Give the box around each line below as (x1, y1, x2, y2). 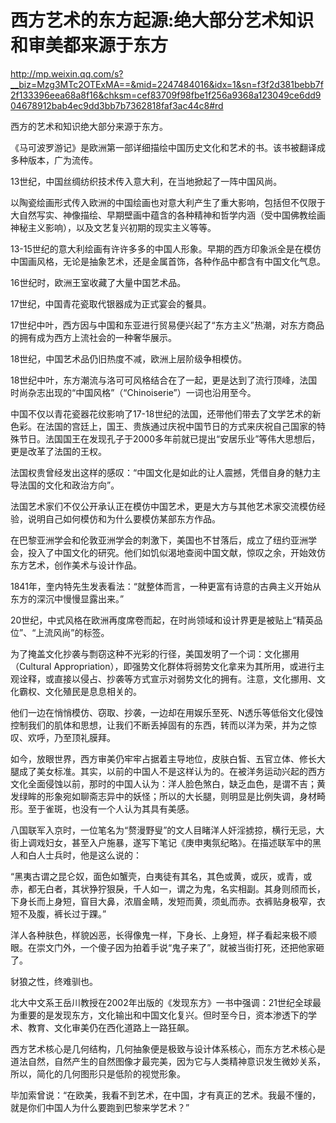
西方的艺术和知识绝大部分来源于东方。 (10, 120, 168, 132)
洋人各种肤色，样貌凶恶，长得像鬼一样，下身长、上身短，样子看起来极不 (10, 929, 308, 941)
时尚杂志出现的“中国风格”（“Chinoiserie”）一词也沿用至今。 (10, 386, 257, 398)
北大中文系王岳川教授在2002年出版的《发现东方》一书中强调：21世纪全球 (10, 996, 313, 1008)
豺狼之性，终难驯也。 (10, 975, 98, 987)
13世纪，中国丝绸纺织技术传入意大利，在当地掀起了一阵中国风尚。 (10, 175, 283, 187)
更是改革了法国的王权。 (10, 445, 107, 457)
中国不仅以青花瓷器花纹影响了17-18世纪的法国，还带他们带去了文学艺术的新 (10, 407, 322, 420)
